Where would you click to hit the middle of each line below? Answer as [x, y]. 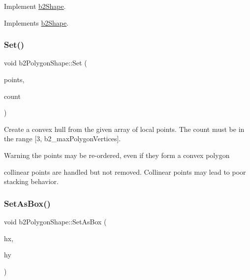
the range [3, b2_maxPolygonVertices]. [62, 139]
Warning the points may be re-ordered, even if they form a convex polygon [117, 155]
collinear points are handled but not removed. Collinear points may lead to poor [125, 171]
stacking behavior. [31, 181]
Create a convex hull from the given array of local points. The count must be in [124, 129]
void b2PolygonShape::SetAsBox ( [55, 221]
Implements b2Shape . [36, 22]
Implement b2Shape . [35, 6]
